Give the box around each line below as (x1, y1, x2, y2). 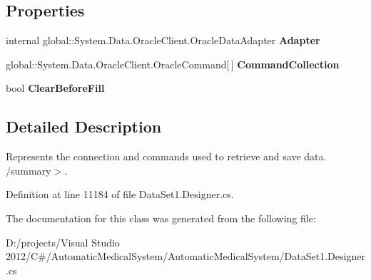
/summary (6, 162, 51, 177)
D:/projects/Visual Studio (6, 234, 120, 249)
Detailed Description (6, 115, 162, 138)
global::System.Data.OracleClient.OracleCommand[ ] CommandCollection (6, 56, 340, 71)
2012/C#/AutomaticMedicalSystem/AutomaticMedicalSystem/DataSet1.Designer (6, 249, 365, 264)
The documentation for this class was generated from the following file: (6, 210, 316, 225)
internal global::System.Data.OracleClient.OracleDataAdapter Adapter (6, 33, 320, 48)
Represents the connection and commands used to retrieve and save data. (6, 149, 327, 164)
